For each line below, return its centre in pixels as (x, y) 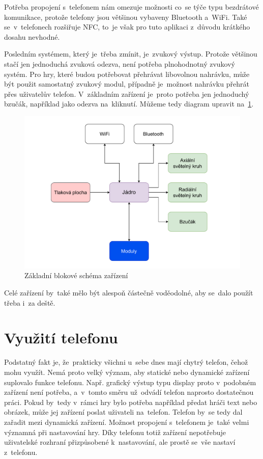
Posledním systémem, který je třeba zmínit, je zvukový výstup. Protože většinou (131, 54)
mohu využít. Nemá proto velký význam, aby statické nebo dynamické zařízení (127, 372)
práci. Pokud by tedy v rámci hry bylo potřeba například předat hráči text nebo (131, 402)
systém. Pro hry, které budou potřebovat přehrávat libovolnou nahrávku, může (127, 74)
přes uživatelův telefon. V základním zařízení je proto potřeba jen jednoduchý (127, 93)
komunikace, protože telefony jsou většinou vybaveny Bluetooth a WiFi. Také (126, 17)
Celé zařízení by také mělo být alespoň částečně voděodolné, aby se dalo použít (129, 293)
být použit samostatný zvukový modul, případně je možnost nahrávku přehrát (127, 84)
